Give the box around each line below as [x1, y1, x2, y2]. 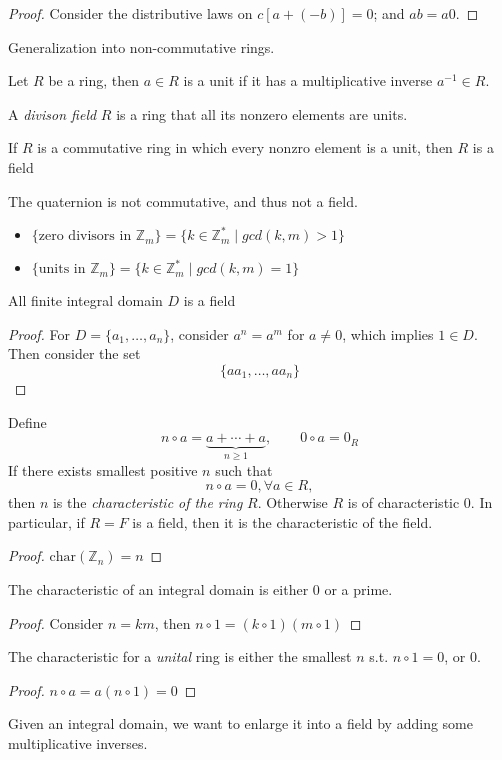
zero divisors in [38, 229, 132, 244]
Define [8, 411, 47, 432]
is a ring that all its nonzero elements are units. [116, 103, 408, 124]
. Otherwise [257, 492, 328, 513]
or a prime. [324, 578, 393, 599]
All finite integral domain [8, 290, 163, 311]
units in [38, 262, 86, 277]
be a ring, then [48, 70, 140, 91]
